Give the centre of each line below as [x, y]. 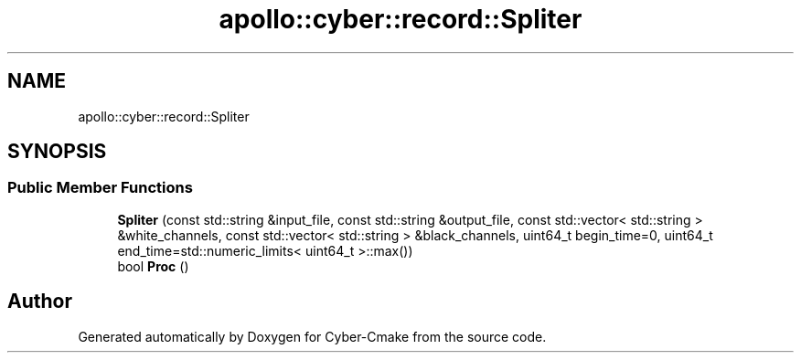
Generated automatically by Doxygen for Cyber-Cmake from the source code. [312, 336]
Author [40, 302]
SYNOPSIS [57, 152]
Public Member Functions [100, 188]
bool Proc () [153, 266]
